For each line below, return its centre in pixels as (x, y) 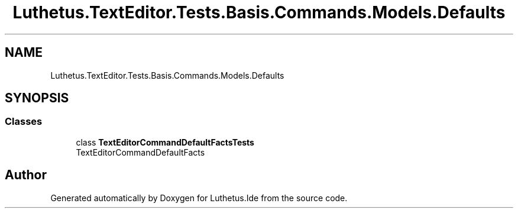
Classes (24, 122)
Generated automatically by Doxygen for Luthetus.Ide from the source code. (199, 198)
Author (26, 175)
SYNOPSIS (37, 98)
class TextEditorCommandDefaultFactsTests (165, 142)
